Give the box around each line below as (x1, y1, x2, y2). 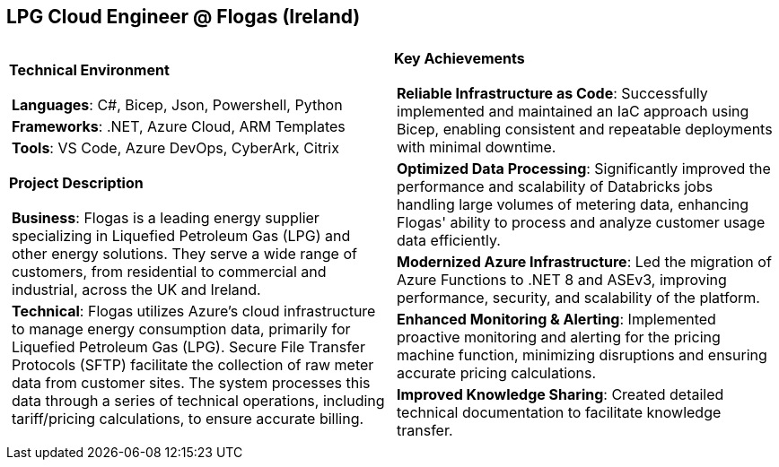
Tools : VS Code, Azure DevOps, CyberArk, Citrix (12, 139, 339, 158)
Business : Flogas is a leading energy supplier (12, 209, 319, 228)
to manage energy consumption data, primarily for (12, 320, 351, 339)
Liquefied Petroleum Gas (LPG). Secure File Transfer (12, 338, 365, 357)
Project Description (9, 174, 144, 193)
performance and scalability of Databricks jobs (397, 177, 713, 196)
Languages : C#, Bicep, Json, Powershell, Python (12, 96, 343, 115)
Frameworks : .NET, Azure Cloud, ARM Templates (12, 117, 346, 136)
